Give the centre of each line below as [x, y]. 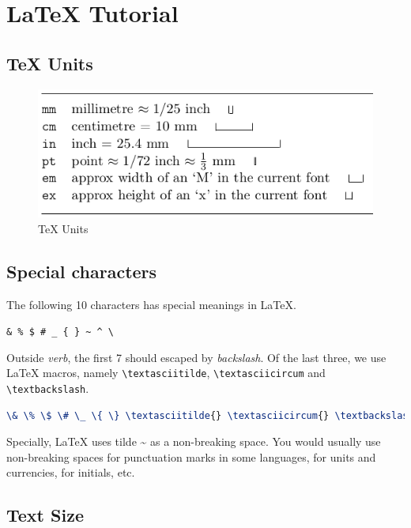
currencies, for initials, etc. [71, 472]
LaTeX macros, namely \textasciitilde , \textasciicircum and [166, 373]
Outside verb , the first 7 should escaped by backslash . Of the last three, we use [196, 357]
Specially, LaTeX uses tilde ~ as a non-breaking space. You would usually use [194, 441]
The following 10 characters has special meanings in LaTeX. [151, 304]
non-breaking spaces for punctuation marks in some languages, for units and [191, 456]
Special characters [82, 271]
